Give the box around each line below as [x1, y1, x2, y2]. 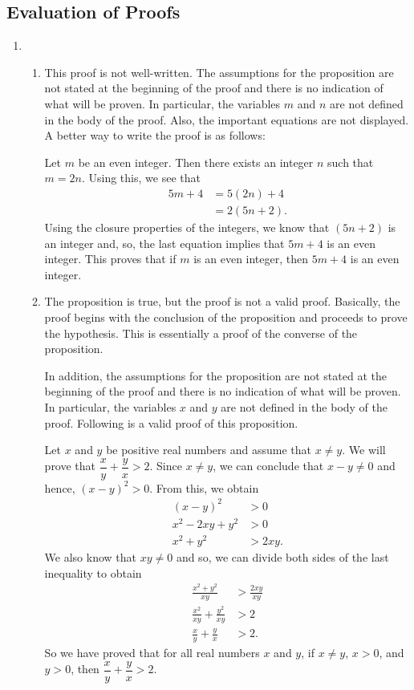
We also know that [44, 549, 137, 566]
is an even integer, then [193, 250, 309, 267]
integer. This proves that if [44, 250, 177, 267]
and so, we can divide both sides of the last [176, 549, 389, 566]
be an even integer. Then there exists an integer [78, 153, 314, 170]
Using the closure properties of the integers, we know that [44, 219, 330, 236]
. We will [342, 441, 386, 458]
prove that [44, 457, 96, 474]
